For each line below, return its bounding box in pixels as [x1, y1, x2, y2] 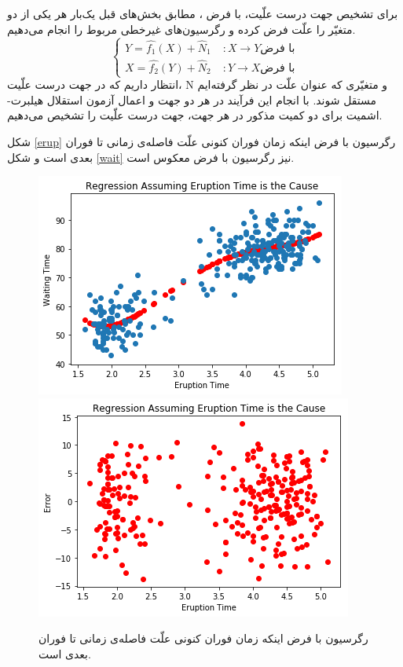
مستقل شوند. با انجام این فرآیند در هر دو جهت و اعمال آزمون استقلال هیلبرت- [7, 91, 377, 108]
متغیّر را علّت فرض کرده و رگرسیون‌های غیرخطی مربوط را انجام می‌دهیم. [7, 20, 356, 37]
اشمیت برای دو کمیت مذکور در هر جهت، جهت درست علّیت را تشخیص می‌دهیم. [7, 107, 383, 123]
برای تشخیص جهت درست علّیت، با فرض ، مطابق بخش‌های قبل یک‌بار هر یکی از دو [7, 5, 398, 21]
